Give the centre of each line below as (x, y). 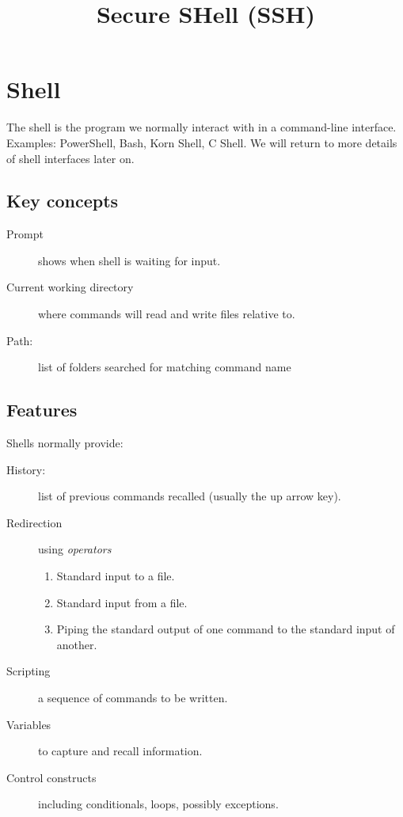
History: (26, 469)
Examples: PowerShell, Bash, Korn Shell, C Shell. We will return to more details (202, 142)
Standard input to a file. (116, 576)
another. (77, 644)
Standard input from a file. (122, 602)
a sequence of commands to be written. (133, 697)
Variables (29, 724)
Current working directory (70, 287)
